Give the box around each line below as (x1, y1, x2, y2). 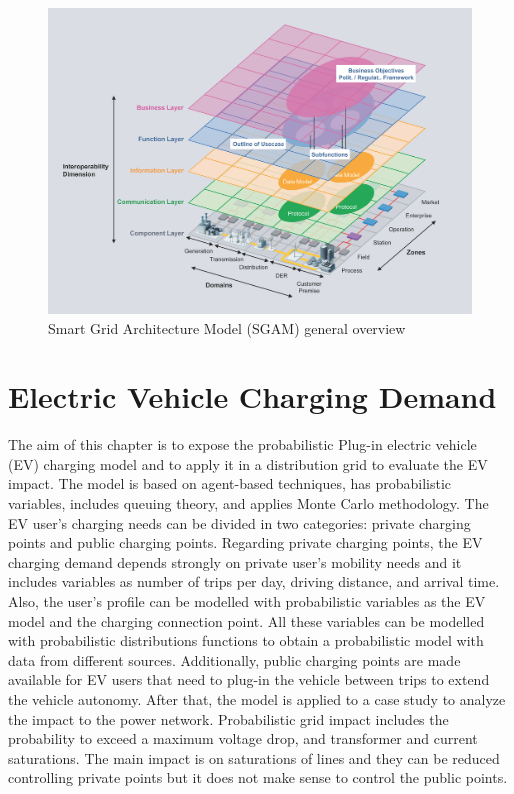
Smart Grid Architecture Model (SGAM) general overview (48, 317, 406, 338)
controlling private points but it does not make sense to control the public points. (8, 767, 508, 788)
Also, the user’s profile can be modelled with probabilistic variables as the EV (8, 591, 486, 612)
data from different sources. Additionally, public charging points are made (8, 649, 461, 670)
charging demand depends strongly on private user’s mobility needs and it (8, 551, 462, 572)
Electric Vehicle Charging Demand (8, 376, 497, 417)
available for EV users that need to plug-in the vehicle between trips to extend (8, 669, 490, 690)
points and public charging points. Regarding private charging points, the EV (8, 532, 483, 553)
